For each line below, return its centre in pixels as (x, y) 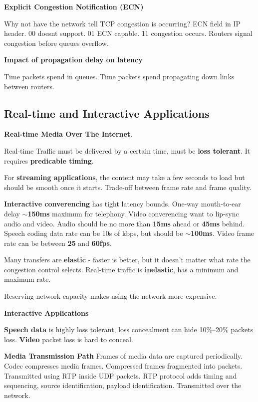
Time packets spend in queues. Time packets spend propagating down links (119, 76)
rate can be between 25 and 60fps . (58, 243)
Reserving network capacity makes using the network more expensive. (111, 296)
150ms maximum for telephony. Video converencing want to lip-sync (133, 213)
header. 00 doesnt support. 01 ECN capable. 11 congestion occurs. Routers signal (128, 33)
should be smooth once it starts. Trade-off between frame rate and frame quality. (128, 187)
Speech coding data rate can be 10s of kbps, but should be (94, 233)
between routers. (29, 86)
